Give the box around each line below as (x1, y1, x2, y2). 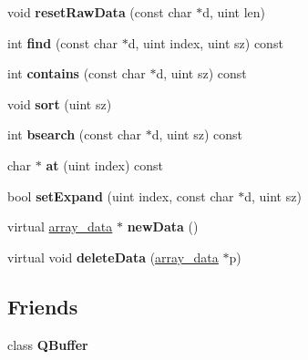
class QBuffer (7, 334, 88, 354)
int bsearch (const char (7, 125, 142, 144)
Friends (7, 292, 78, 320)
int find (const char (7, 33, 118, 52)
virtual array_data (7, 217, 113, 236)
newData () (127, 217, 199, 236)
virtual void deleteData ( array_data (7, 247, 219, 266)
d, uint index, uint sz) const (128, 33, 283, 52)
